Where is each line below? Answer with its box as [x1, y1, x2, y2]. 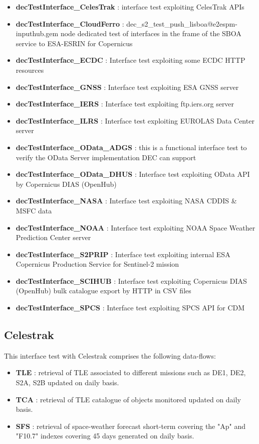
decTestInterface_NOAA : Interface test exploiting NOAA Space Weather [16, 222, 255, 233]
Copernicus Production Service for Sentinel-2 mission [16, 259, 179, 269]
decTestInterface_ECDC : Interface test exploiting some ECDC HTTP [16, 55, 245, 65]
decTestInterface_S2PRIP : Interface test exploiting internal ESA [16, 249, 230, 259]
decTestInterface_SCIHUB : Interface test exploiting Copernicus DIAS [16, 275, 247, 286]
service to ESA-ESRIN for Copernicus [16, 38, 133, 48]
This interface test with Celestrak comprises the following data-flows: [4, 350, 216, 361]
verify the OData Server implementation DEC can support [16, 152, 196, 162]
